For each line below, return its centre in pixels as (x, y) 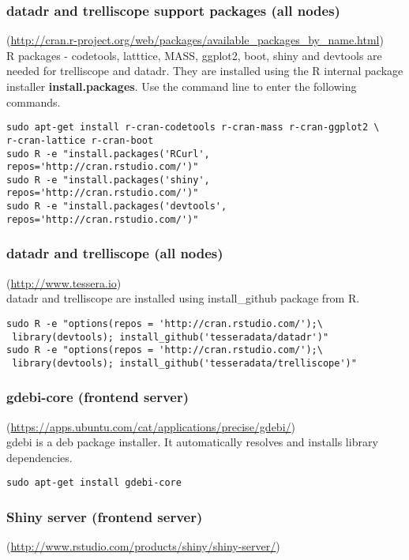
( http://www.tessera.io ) (64, 282)
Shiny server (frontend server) (105, 517)
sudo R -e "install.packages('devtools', (117, 207)
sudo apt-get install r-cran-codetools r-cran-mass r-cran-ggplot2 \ (193, 128)
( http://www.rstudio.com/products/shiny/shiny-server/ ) (143, 546)
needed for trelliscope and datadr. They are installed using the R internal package (205, 71)
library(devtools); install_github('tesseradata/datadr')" (171, 337)
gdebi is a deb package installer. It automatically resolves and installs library (192, 442)
